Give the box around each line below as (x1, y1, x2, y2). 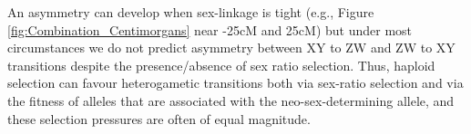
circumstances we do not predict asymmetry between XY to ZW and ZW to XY (7, 38, 456, 57)
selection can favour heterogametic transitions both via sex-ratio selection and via (7, 73, 464, 92)
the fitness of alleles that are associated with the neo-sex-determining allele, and (7, 91, 455, 110)
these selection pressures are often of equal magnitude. (7, 109, 311, 128)
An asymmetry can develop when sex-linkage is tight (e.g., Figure (7, 3, 374, 21)
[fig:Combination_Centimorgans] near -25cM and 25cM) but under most (7, 20, 413, 39)
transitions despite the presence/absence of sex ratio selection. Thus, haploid (7, 55, 435, 74)
